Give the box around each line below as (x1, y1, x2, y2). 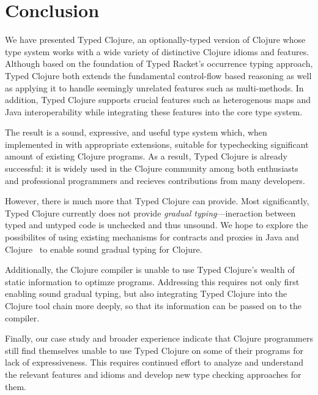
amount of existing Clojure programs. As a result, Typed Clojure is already (5, 150, 287, 163)
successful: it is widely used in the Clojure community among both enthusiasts (5, 162, 298, 175)
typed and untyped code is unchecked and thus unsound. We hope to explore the (5, 218, 308, 231)
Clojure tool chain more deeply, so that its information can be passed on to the (5, 299, 301, 312)
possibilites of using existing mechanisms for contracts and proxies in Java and (5, 231, 299, 244)
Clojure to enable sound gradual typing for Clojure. (5, 242, 202, 255)
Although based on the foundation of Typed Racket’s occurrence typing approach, (5, 57, 313, 70)
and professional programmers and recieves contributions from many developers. (5, 174, 305, 186)
